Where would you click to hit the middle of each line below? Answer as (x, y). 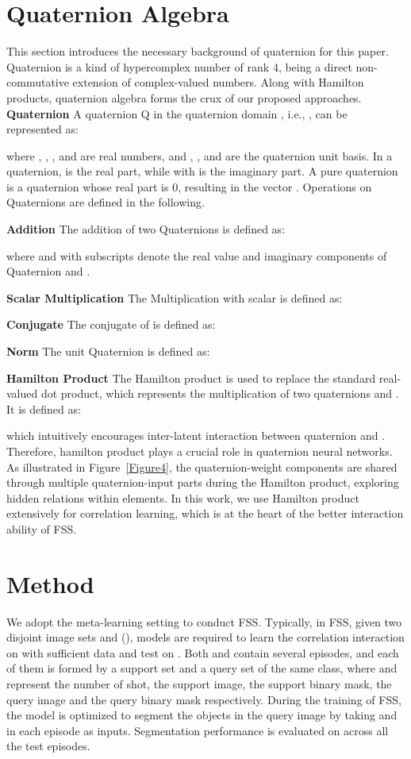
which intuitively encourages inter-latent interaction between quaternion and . (196, 435)
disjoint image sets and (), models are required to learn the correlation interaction (205, 637)
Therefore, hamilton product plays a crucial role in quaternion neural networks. (200, 451)
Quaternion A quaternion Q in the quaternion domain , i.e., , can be (177, 113)
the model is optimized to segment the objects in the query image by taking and (202, 715)
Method (50, 583)
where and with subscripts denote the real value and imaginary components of (197, 255)
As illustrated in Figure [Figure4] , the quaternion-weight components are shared (202, 466)
